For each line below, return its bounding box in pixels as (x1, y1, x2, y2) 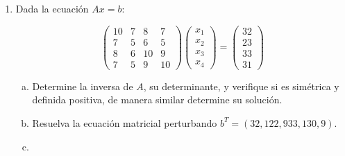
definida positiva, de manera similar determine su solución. (32, 92, 283, 107)
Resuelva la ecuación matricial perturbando (32, 115, 217, 130)
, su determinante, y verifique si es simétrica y (143, 78, 339, 93)
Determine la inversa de (32, 78, 133, 93)
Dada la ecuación (15, 1, 89, 15)
